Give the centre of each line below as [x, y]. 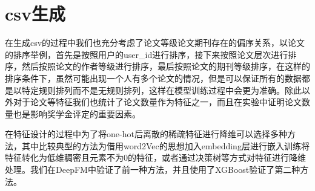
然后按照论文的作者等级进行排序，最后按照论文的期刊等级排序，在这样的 [166, 66]
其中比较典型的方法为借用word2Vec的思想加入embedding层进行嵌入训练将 [165, 145]
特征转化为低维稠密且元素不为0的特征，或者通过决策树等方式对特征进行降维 [155, 157]
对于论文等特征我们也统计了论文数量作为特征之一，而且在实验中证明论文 [157, 102]
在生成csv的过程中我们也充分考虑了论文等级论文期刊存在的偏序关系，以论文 [155, 43]
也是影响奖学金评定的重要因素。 [77, 113]
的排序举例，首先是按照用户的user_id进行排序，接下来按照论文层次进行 [147, 54]
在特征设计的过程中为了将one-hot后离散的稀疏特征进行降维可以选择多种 [146, 134]
